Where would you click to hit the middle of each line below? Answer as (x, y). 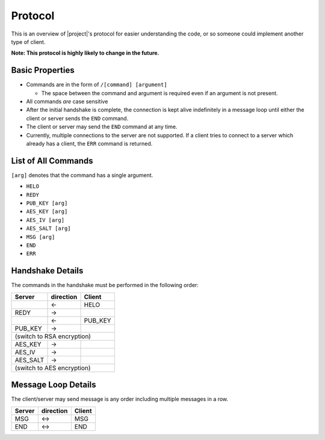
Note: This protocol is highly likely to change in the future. (85, 53)
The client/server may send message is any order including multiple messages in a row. (120, 399)
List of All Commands (52, 160)
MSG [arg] (41, 237)
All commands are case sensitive (67, 102)
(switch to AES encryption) (53, 368)
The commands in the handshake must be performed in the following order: (105, 285)
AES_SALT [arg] (49, 228)
